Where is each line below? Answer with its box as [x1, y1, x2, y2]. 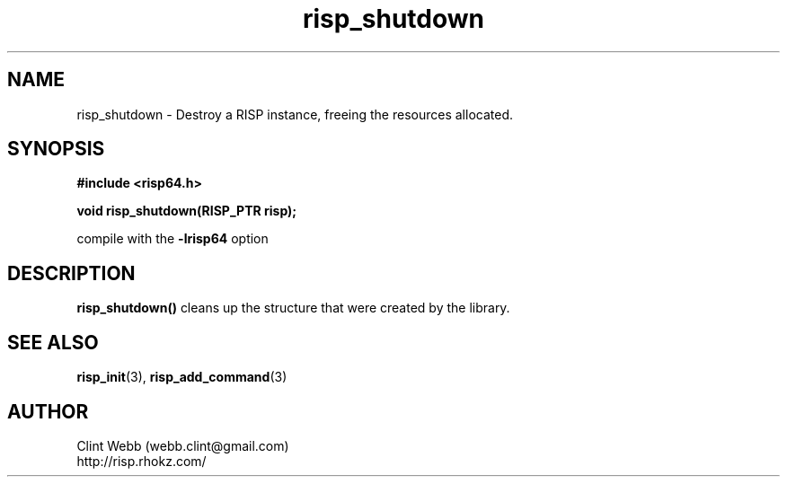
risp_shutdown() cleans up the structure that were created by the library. [76, 300, 510, 316]
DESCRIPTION [7, 261, 136, 285]
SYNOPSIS [7, 137, 105, 161]
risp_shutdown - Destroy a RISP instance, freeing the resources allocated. [76, 106, 513, 122]
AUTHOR [7, 400, 89, 423]
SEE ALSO [7, 330, 99, 354]
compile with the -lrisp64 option [76, 231, 269, 247]
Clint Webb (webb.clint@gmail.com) [76, 437, 289, 453]
